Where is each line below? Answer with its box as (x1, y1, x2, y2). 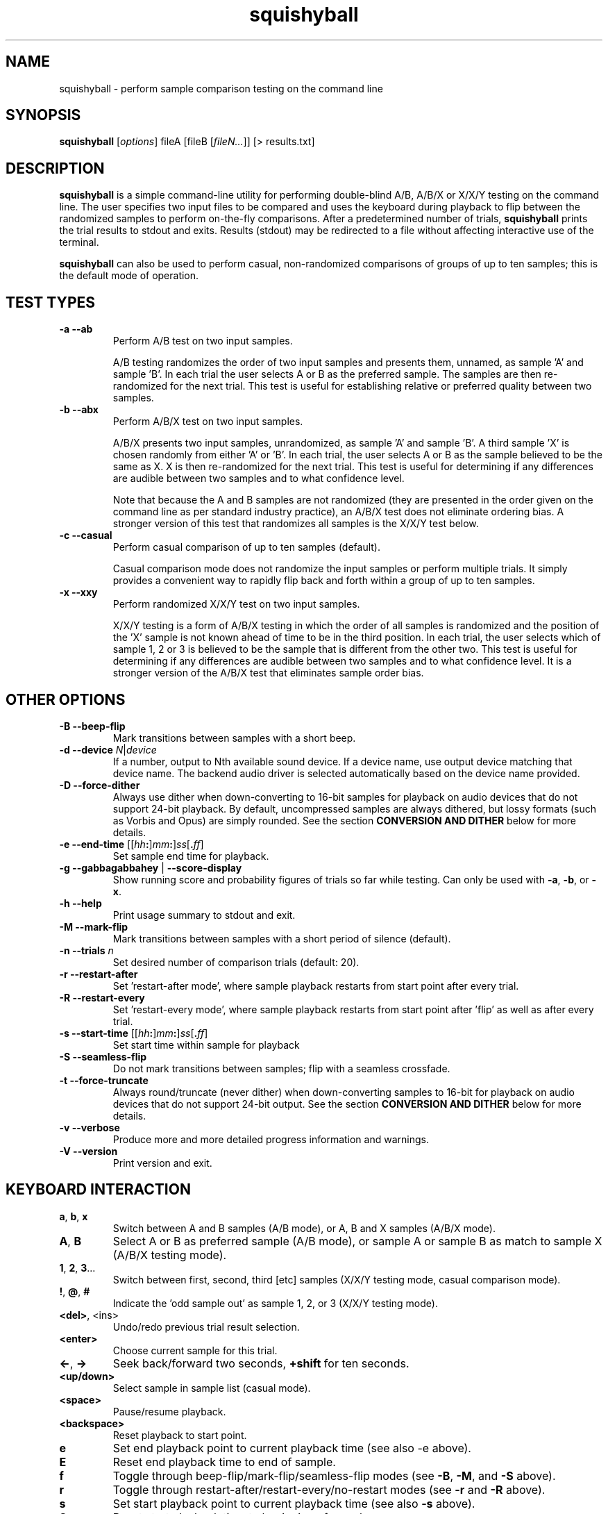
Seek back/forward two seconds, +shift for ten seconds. (112, 1356, 409, 1370)
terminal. (59, 236, 99, 249)
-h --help (59, 897, 102, 909)
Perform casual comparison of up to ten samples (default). (112, 541, 381, 554)
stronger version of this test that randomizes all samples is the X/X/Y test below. (112, 517, 479, 530)
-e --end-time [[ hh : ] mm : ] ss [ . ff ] (59, 838, 204, 850)
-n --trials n (59, 944, 114, 956)
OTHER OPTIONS (6, 690, 126, 708)
